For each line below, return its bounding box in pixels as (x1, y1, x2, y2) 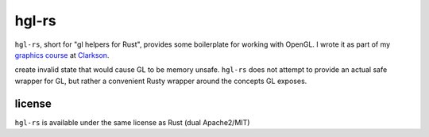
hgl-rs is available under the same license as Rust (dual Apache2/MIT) (14, 117, 250, 127)
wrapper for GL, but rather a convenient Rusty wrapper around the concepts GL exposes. (14, 76, 307, 86)
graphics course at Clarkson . (14, 50, 110, 59)
